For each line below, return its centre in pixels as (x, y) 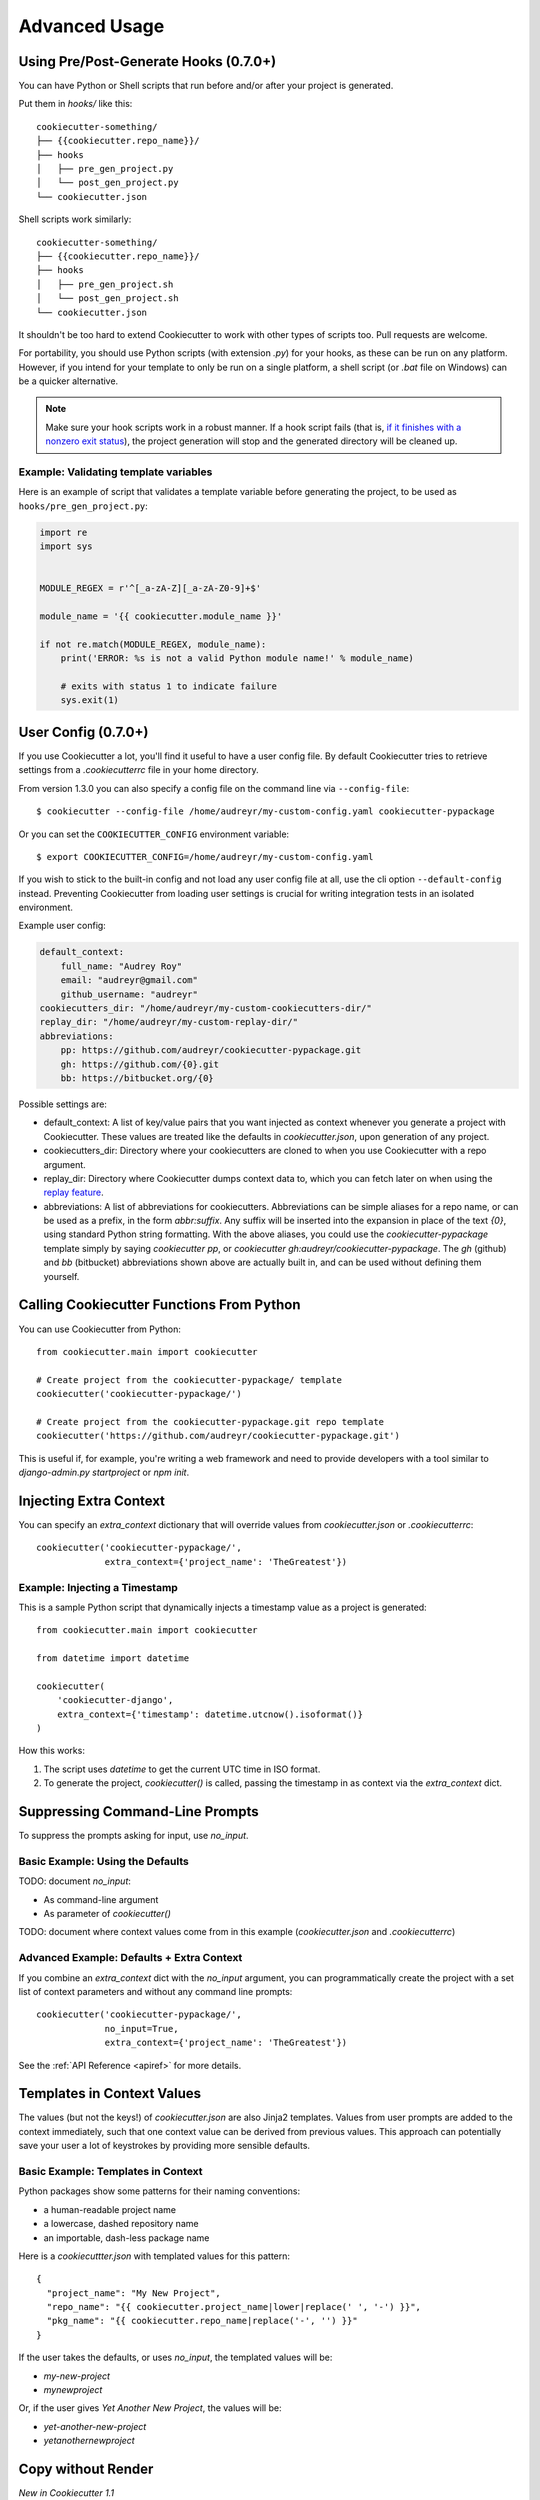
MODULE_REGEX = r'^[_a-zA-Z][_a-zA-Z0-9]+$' (150, 588)
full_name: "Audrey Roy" (121, 966)
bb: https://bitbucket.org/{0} (137, 1078)
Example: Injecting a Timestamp (98, 1587)
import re (63, 532)
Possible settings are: (62, 1104)
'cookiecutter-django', (115, 1700)
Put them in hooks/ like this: (75, 104)
